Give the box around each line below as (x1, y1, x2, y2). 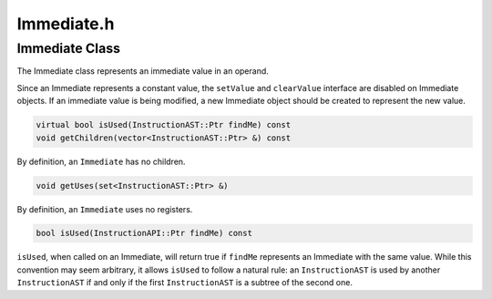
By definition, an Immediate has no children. (16, 156, 186, 167)
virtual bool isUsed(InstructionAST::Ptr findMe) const (36, 119, 292, 130)
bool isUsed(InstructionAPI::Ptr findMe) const (36, 228, 252, 239)
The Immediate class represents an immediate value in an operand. (16, 66, 269, 77)
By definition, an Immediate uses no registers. (16, 203, 193, 214)
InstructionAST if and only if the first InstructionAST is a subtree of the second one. (16, 277, 353, 288)
